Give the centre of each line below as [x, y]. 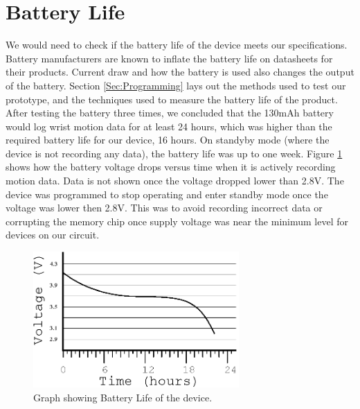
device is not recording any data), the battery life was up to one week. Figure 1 [174, 153]
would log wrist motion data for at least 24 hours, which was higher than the [169, 126]
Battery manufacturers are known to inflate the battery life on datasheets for [169, 58]
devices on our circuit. [53, 235]
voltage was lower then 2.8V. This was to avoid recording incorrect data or [164, 208]
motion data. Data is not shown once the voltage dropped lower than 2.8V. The [175, 181]
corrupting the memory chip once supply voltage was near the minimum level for [177, 221]
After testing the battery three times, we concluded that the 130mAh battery [170, 113]
